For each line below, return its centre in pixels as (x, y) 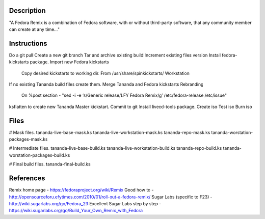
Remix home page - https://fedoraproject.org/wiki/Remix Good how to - (81, 190)
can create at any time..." (34, 29)
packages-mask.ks (28, 139)
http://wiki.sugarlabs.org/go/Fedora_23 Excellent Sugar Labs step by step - (85, 203)
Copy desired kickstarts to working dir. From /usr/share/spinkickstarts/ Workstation (106, 73)
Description (27, 11)
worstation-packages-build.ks (40, 155)
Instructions (28, 43)
